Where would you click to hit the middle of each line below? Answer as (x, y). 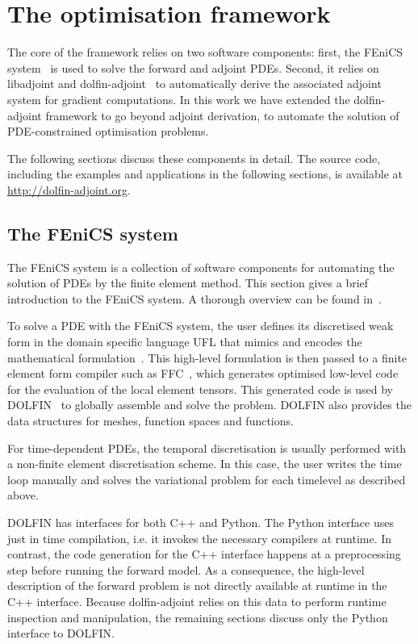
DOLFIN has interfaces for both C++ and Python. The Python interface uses (201, 522)
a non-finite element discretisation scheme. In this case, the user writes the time (205, 464)
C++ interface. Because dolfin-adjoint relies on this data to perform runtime (197, 601)
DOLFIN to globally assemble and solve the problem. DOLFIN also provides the (209, 405)
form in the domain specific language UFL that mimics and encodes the (185, 342)
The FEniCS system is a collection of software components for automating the (201, 267)
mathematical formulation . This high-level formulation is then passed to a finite (207, 357)
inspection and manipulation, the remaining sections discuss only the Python (198, 617)
